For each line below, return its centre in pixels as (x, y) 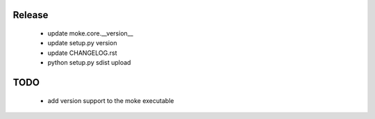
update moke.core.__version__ (90, 33)
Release (31, 15)
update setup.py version (82, 43)
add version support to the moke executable (111, 100)
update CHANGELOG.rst (82, 53)
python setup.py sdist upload (89, 63)
